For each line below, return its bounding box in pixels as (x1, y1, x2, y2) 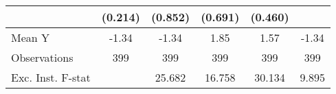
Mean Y (11, 30, 50, 45)
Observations (11, 49, 74, 65)
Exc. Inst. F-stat (11, 69, 91, 85)
